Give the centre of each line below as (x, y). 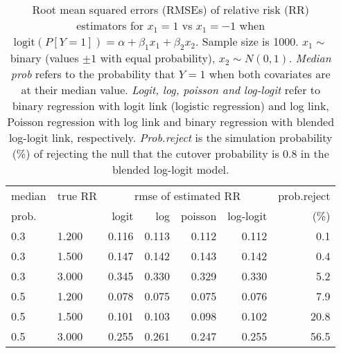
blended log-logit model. (170, 170)
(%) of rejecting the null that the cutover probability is (146, 154)
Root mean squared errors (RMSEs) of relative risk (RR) (170, 9)
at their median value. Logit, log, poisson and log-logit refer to (170, 90)
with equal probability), (158, 58)
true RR (77, 196)
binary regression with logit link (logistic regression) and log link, (170, 106)
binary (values (44, 58)
